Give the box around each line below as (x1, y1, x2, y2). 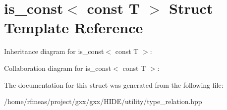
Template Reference (4, 17, 143, 38)
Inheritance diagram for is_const (4, 46, 104, 56)
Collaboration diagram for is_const (4, 62, 112, 73)
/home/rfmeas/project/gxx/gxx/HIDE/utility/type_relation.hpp (4, 96, 202, 107)
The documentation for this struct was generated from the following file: (4, 79, 224, 90)
